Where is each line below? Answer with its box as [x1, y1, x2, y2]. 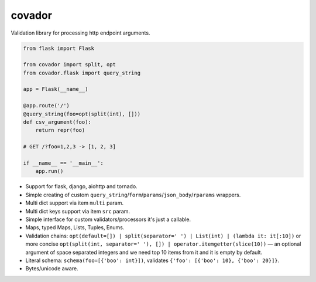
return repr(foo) [35, 127, 85, 134]
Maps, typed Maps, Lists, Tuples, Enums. [25, 224, 125, 231]
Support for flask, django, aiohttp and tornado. [25, 183, 138, 190]
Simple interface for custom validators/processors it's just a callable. [25, 216, 191, 223]
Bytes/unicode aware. [25, 265, 78, 272]
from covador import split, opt [23, 62, 116, 68]
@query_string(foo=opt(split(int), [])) [23, 110, 140, 117]
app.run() [35, 168, 64, 175]
